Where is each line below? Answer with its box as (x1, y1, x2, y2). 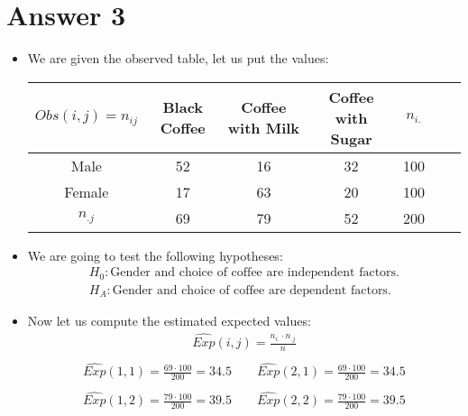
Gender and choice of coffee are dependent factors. (112, 283, 391, 297)
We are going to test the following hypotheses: (27, 245, 283, 264)
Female (64, 180, 109, 202)
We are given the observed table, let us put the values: (27, 49, 329, 68)
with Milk (227, 117, 300, 139)
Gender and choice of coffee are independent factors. (110, 266, 399, 280)
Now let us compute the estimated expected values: (27, 311, 311, 330)
